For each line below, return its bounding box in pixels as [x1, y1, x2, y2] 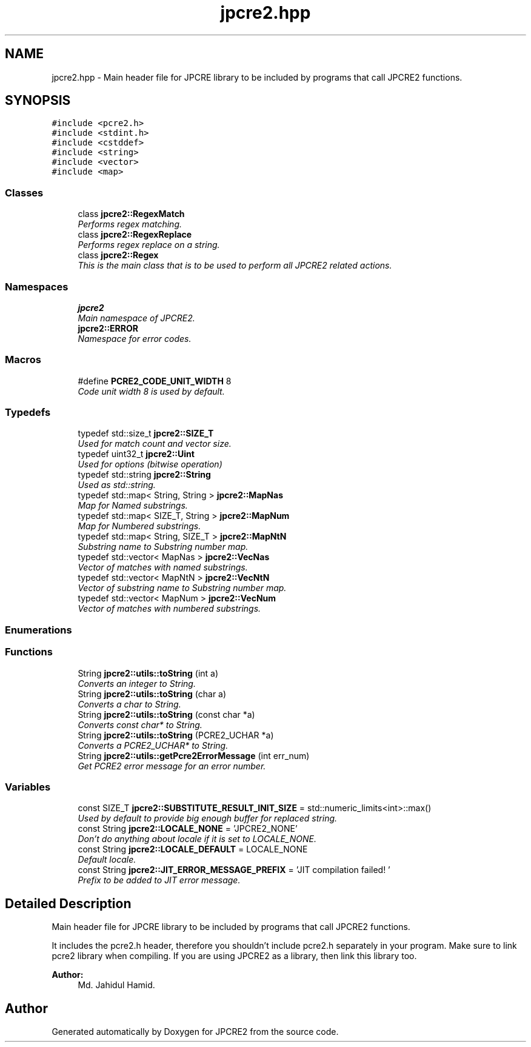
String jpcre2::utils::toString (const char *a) [78, 709, 255, 720]
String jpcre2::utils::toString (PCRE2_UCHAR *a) [78, 729, 274, 740]
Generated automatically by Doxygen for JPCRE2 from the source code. [52, 1026, 339, 1037]
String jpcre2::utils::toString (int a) [78, 667, 219, 678]
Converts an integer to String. [78, 678, 196, 689]
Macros [5, 353, 41, 366]
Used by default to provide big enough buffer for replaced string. [78, 813, 338, 824]
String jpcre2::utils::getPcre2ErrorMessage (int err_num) [78, 750, 310, 761]
